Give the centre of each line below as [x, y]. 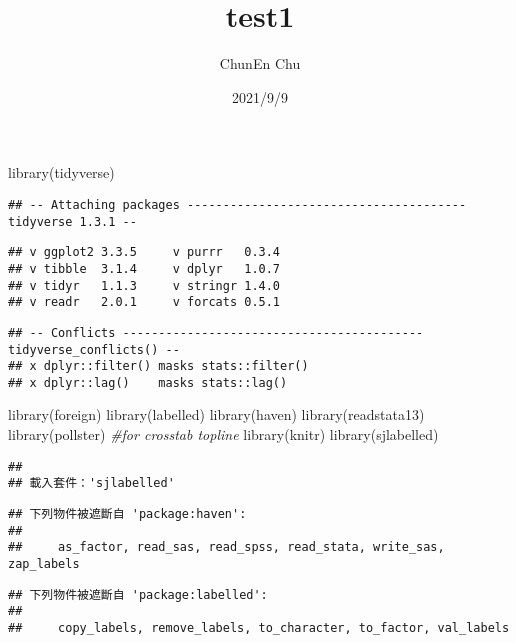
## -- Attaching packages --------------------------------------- [237, 204]
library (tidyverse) [61, 172]
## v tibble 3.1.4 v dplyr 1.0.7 [144, 268]
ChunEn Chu [260, 63]
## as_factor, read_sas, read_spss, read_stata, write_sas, [226, 547]
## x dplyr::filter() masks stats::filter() [158, 366]
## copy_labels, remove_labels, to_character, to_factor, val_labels [259, 627]
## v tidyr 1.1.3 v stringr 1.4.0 [144, 285]
